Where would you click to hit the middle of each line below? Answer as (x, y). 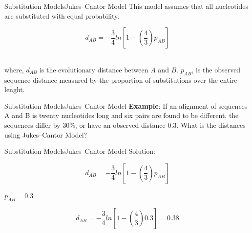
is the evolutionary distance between (94, 69)
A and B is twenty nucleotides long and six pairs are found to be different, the (122, 115)
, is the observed (216, 69)
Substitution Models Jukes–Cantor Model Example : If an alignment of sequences (126, 105)
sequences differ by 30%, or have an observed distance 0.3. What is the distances (125, 125)
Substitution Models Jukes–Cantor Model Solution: (80, 151)
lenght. (15, 89)
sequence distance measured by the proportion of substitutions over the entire (121, 80)
